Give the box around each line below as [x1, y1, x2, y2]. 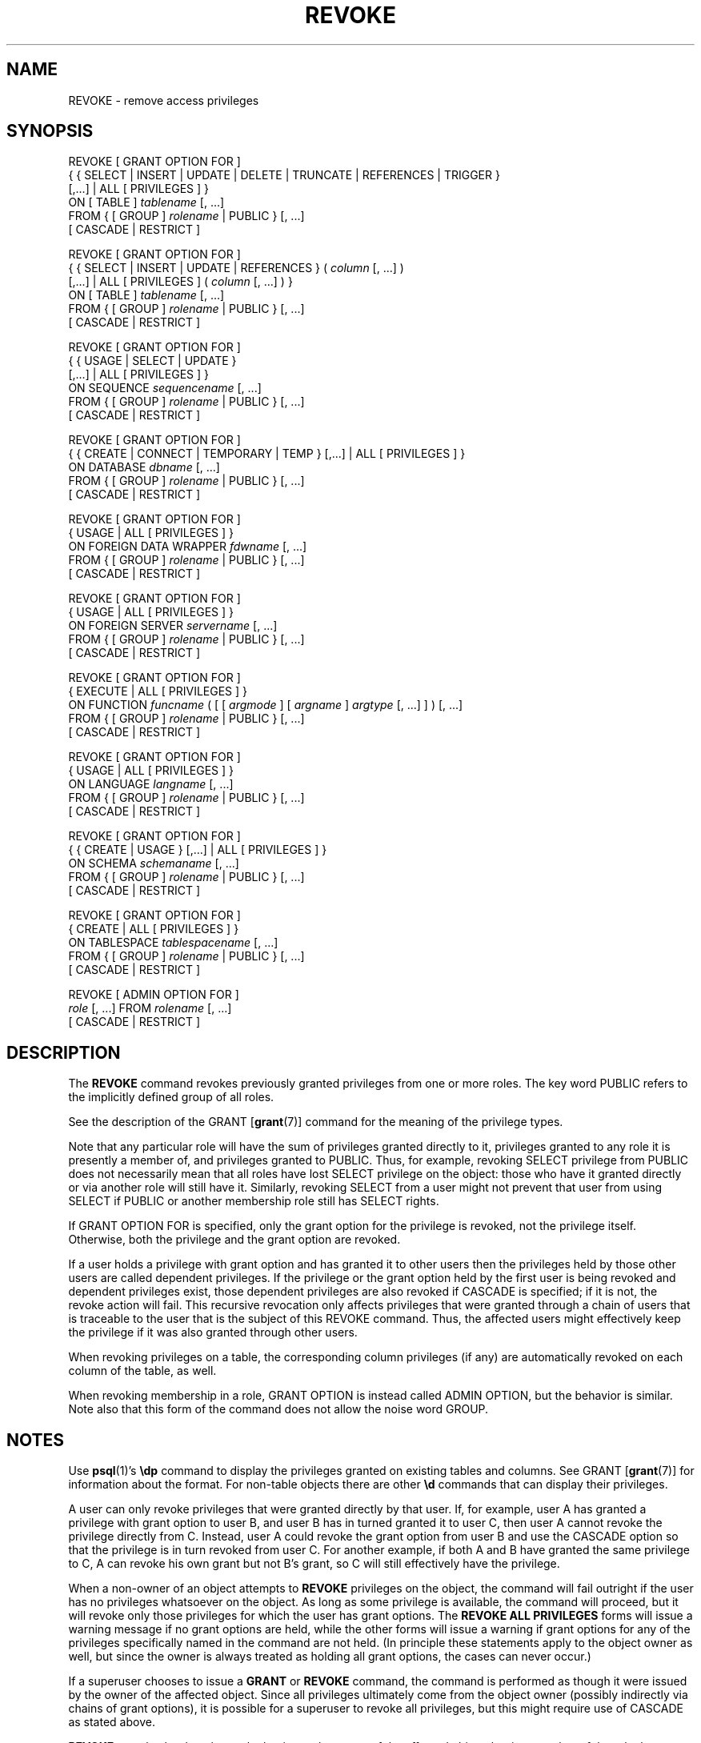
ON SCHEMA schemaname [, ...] [68, 856, 239, 871]
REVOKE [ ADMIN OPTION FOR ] [68, 988, 239, 1002]
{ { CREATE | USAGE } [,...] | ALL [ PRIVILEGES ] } [68, 843, 327, 857]
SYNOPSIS [6, 121, 94, 142]
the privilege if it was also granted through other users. [68, 1325, 358, 1340]
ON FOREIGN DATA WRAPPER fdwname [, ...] [68, 539, 307, 554]
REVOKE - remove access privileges [68, 93, 259, 107]
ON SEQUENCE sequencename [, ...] [68, 381, 262, 395]
